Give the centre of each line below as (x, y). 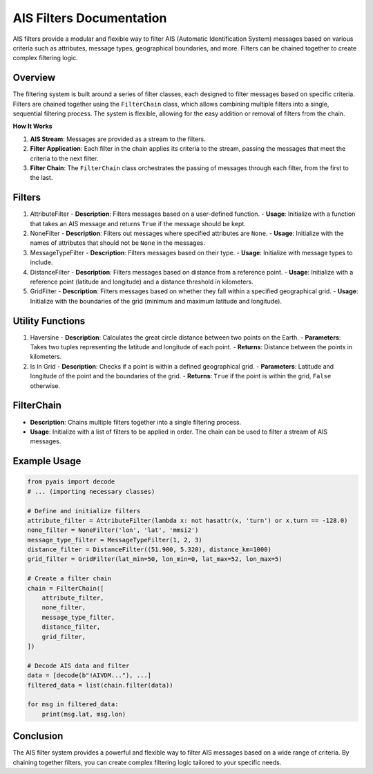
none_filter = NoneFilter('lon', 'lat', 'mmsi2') (113, 530)
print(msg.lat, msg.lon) (84, 714)
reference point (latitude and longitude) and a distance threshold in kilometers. (142, 282)
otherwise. (45, 386)
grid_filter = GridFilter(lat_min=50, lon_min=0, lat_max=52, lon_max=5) (155, 559)
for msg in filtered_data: (73, 704)
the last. (41, 178)
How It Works (32, 126)
